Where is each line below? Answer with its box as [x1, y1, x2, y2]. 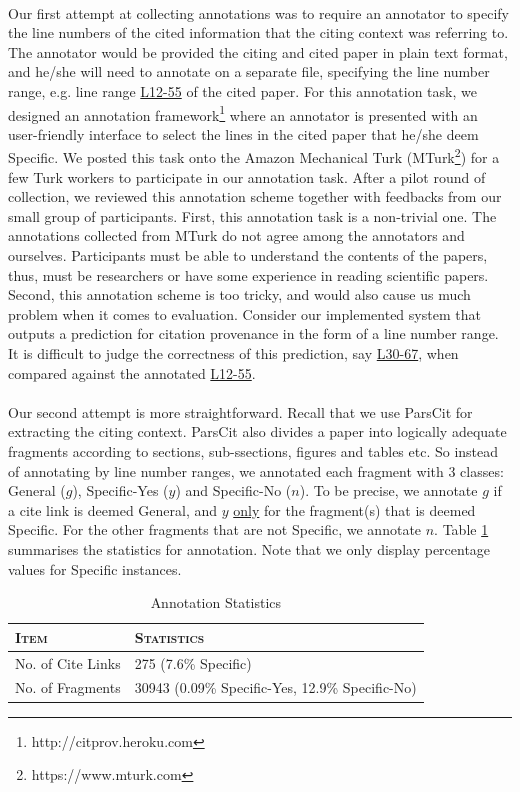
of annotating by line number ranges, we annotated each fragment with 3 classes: [8, 460, 504, 481]
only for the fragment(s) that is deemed [233, 499, 476, 520]
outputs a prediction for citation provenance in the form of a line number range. [8, 323, 499, 344]
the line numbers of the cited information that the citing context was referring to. [8, 22, 509, 43]
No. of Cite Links [15, 652, 121, 673]
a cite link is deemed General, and [8, 499, 218, 520]
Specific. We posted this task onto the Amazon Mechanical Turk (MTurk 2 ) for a [8, 144, 500, 168]
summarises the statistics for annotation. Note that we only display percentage [8, 538, 491, 559]
